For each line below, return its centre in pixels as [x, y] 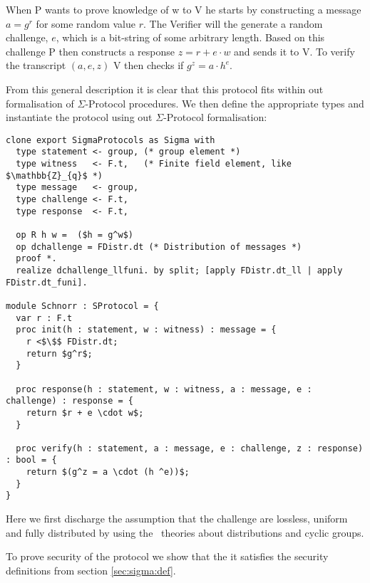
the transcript [36, 65]
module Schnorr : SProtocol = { [82, 306]
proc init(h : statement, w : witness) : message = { [146, 330]
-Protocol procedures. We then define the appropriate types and [225, 103]
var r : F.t [44, 318]
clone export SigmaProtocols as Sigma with [111, 140]
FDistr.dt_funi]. [47, 282]
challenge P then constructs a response [91, 51]
